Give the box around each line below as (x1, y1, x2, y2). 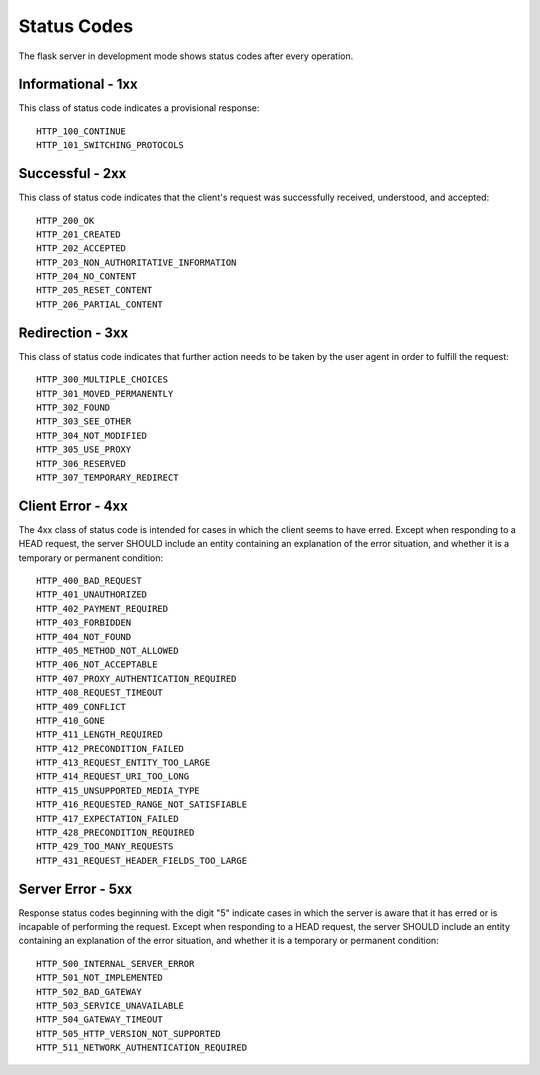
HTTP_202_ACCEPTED (36, 243, 127, 254)
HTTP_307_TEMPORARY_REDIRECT (36, 471, 179, 483)
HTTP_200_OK (36, 215, 95, 226)
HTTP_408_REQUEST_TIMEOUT (36, 687, 164, 699)
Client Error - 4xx (18, 497, 129, 514)
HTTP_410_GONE (36, 715, 105, 726)
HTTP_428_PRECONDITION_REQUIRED (36, 827, 195, 839)
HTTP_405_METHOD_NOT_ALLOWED (36, 645, 179, 656)
